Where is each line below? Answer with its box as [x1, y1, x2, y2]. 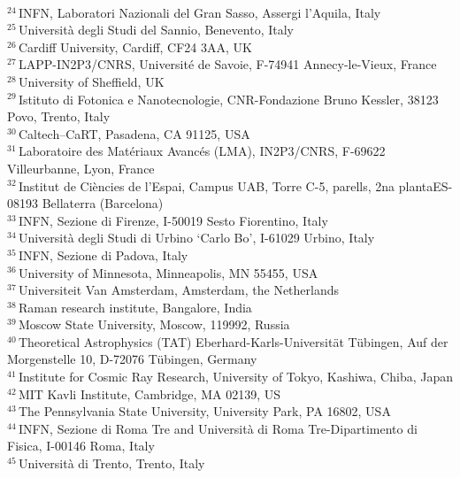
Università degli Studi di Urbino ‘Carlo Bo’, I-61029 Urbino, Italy [18, 228, 375, 247]
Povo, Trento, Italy [7, 107, 111, 126]
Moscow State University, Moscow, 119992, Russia [18, 315, 290, 334]
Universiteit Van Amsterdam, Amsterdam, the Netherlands [18, 281, 340, 299]
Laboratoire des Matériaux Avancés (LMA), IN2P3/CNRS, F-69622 [18, 142, 386, 160]
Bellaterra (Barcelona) [42, 194, 164, 212]
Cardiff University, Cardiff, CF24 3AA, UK [18, 37, 252, 56]
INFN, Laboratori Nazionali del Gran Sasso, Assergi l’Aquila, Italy [18, 3, 381, 21]
